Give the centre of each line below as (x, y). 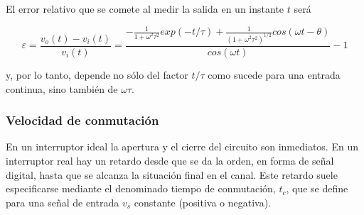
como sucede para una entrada (274, 75)
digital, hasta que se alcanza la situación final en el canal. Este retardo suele (172, 174)
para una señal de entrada (63, 202)
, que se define (317, 188)
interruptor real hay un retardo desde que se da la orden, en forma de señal (170, 161)
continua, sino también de (62, 88)
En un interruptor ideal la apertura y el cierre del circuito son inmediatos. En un (182, 147)
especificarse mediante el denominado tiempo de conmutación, (141, 188)
